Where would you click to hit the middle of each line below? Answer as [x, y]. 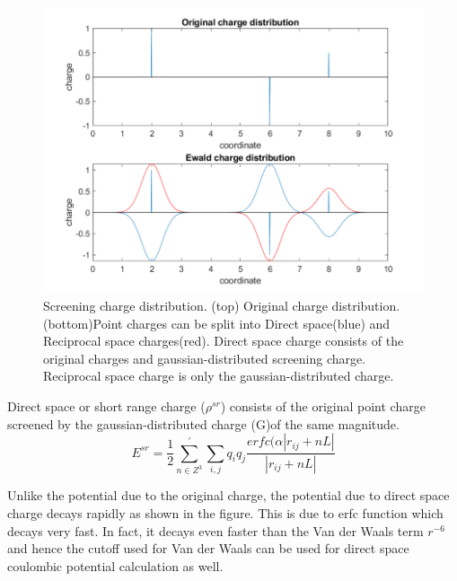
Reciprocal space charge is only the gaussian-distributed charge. [219, 376]
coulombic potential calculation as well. [115, 565]
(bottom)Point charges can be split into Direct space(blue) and [217, 323]
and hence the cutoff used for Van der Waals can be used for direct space [208, 548]
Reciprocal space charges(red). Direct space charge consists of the [224, 341]
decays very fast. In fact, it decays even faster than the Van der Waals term [215, 530]
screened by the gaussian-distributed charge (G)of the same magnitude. [203, 423]
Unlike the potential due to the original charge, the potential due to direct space [228, 495]
